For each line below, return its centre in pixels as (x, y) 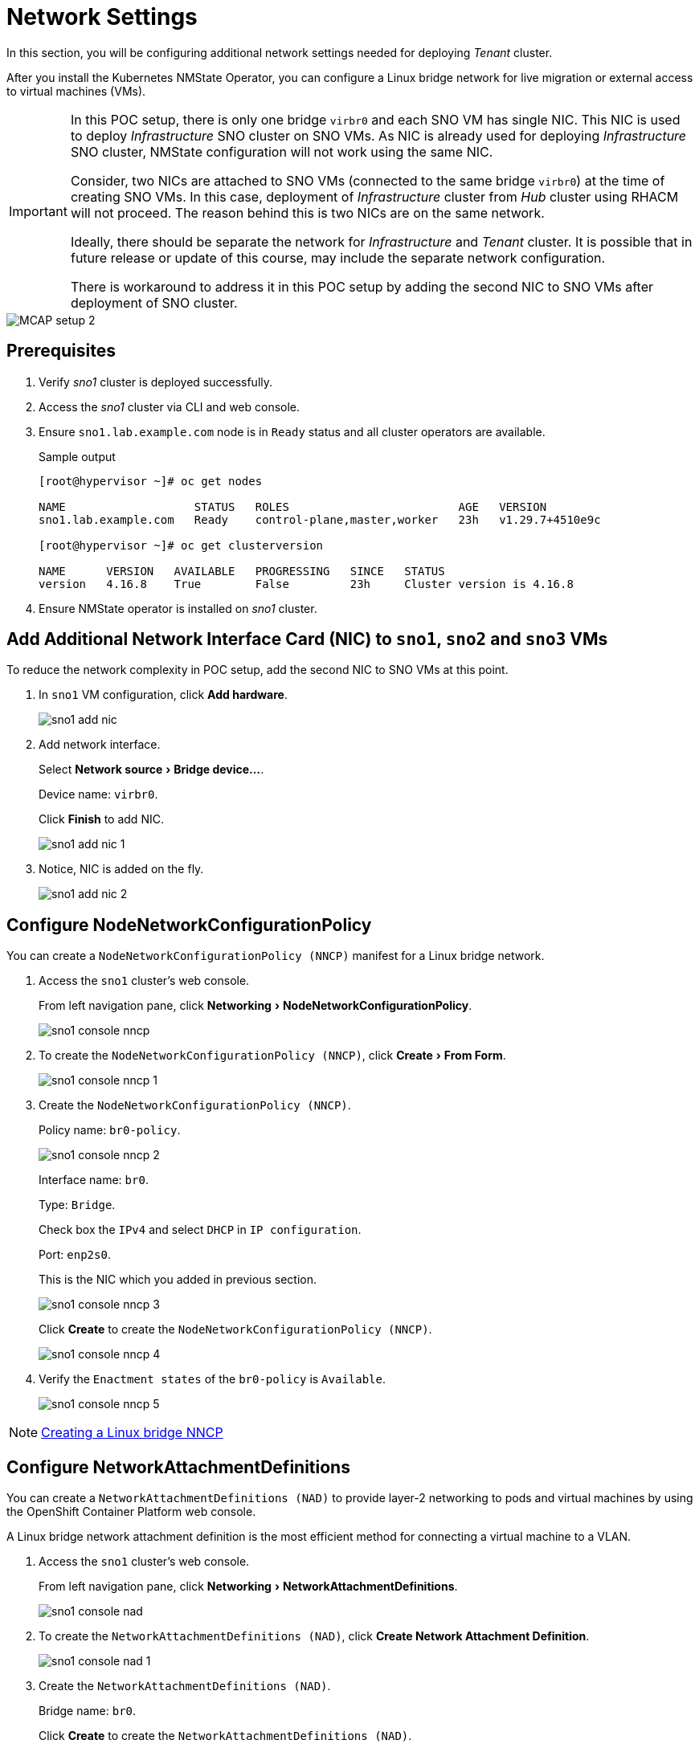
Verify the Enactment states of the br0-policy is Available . (212, 1379)
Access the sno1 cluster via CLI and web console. (170, 406)
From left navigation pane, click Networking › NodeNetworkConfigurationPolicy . (255, 1006)
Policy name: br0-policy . (110, 1130)
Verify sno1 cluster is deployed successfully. (156, 382)
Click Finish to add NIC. (101, 819)
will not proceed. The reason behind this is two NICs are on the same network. (307, 212)
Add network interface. (100, 745)
